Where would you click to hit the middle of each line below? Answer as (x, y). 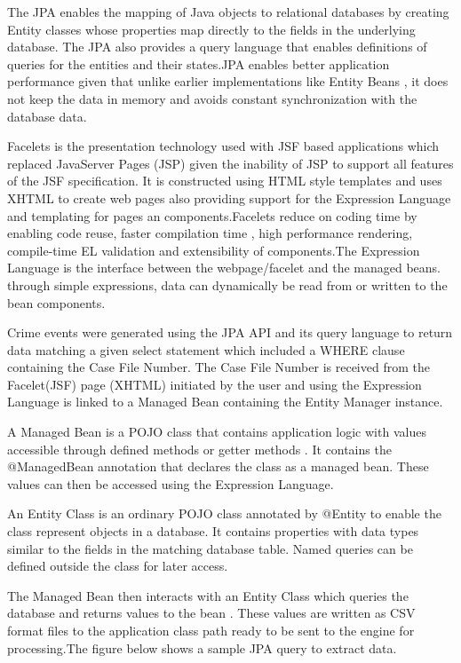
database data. (47, 116)
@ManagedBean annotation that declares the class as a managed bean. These (218, 466)
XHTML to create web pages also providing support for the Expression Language (229, 197)
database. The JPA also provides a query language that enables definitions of (217, 47)
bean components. (56, 302)
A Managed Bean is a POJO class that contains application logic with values (217, 432)
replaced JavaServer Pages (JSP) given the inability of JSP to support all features (230, 163)
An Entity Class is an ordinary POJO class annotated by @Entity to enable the (224, 513)
